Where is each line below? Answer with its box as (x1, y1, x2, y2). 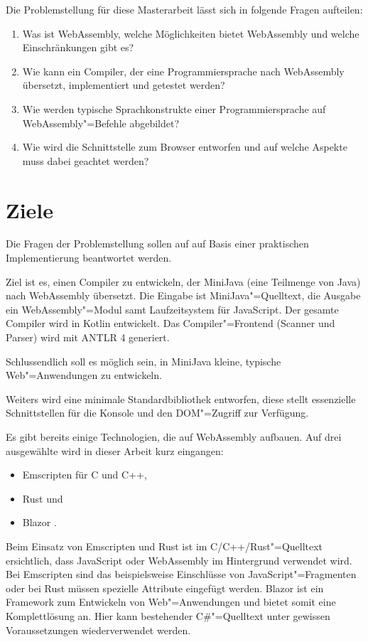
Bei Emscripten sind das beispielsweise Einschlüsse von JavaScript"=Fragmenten (6, 567, 357, 582)
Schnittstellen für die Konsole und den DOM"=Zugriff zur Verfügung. (6, 405, 309, 420)
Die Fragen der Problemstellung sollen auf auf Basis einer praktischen (6, 236, 309, 251)
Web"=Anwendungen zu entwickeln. (6, 368, 162, 382)
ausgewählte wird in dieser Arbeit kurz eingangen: (6, 443, 224, 458)
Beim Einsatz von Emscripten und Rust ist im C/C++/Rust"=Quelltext (6, 538, 323, 553)
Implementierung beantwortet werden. (6, 250, 172, 265)
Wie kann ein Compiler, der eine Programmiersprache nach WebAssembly (22, 63, 345, 78)
